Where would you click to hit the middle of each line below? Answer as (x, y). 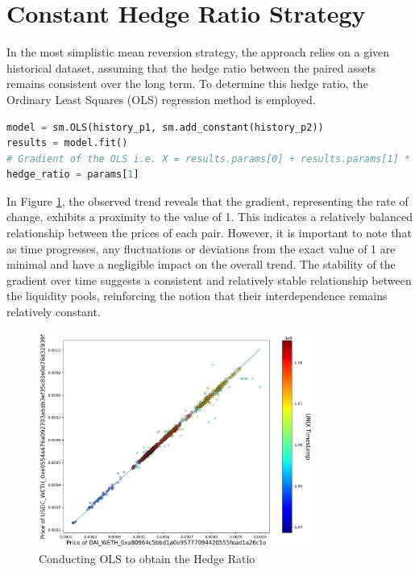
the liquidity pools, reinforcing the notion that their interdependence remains (197, 296)
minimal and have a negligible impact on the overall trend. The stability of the (201, 264)
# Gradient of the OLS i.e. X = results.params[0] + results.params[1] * (209, 159)
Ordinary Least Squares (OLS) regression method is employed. (161, 99)
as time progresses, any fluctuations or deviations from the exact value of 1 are (201, 248)
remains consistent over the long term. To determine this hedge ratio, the (187, 84)
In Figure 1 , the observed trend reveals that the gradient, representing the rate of (207, 200)
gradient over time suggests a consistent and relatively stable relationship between (209, 280)
